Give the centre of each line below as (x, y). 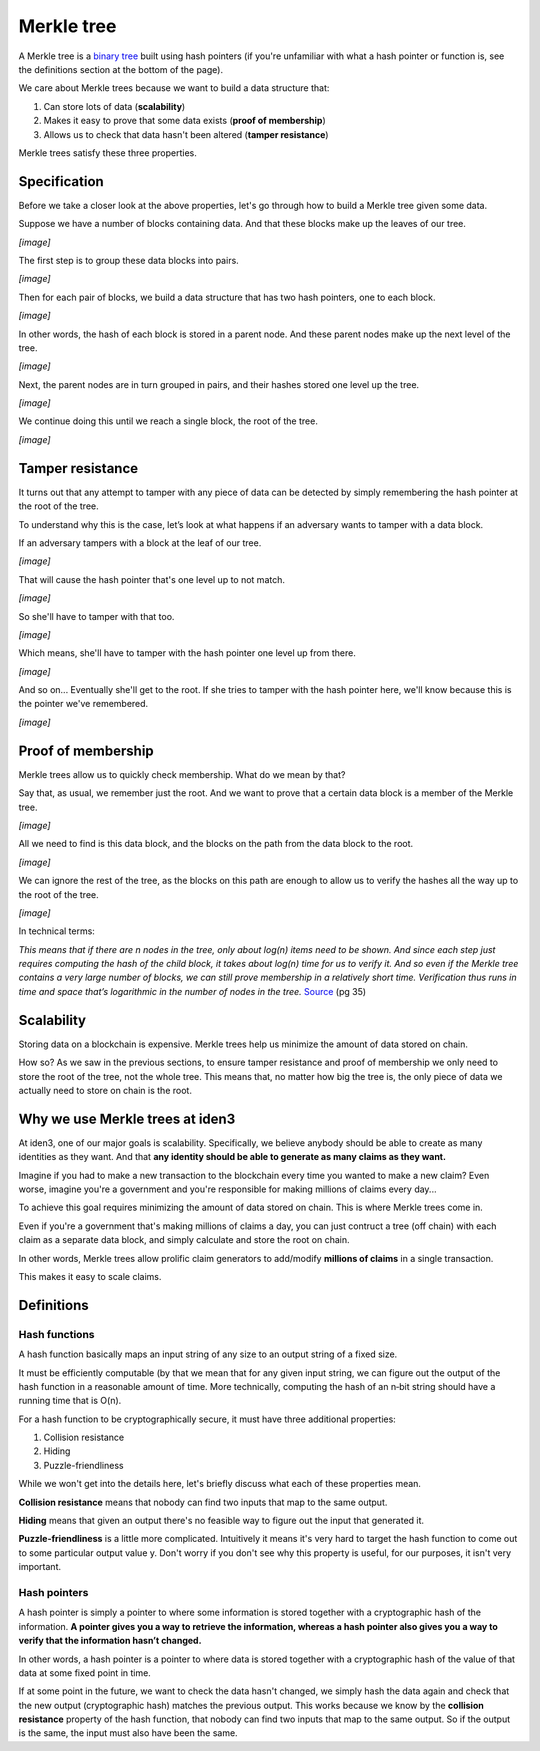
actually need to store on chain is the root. (105, 1090)
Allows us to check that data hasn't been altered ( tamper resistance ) (186, 134)
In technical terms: (56, 931)
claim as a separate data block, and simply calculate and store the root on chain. (184, 1240)
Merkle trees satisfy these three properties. (107, 152)
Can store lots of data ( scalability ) (114, 106)
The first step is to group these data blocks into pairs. (128, 260)
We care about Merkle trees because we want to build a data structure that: (174, 88)
